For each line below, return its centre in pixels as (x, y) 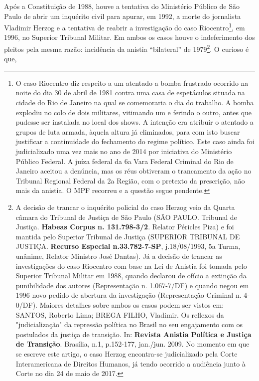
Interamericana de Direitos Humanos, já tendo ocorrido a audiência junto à (130, 363)
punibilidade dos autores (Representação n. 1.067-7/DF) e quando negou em (132, 285)
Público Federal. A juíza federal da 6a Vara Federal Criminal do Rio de (125, 161)
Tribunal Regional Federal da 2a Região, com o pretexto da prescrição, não (130, 180)
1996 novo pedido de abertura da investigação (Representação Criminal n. (129, 295)
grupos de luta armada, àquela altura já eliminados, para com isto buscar (128, 131)
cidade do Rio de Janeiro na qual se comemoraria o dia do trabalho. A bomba (135, 102)
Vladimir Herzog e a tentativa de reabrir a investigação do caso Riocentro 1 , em (125, 27)
